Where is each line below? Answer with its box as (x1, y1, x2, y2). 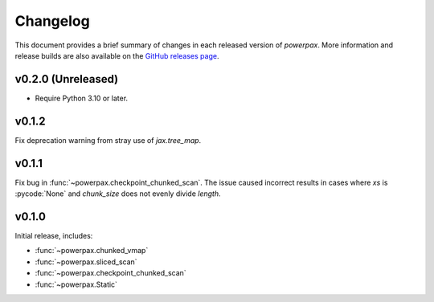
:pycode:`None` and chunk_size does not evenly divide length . (14, 189, 221, 198)
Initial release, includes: (14, 231, 93, 240)
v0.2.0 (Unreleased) (14, 72, 119, 86)
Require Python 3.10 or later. (35, 93, 129, 103)
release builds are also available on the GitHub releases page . (14, 51, 219, 60)
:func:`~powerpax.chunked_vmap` (35, 246, 149, 255)
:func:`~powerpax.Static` (35, 280, 118, 289)
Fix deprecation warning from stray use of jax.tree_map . (14, 135, 202, 145)
